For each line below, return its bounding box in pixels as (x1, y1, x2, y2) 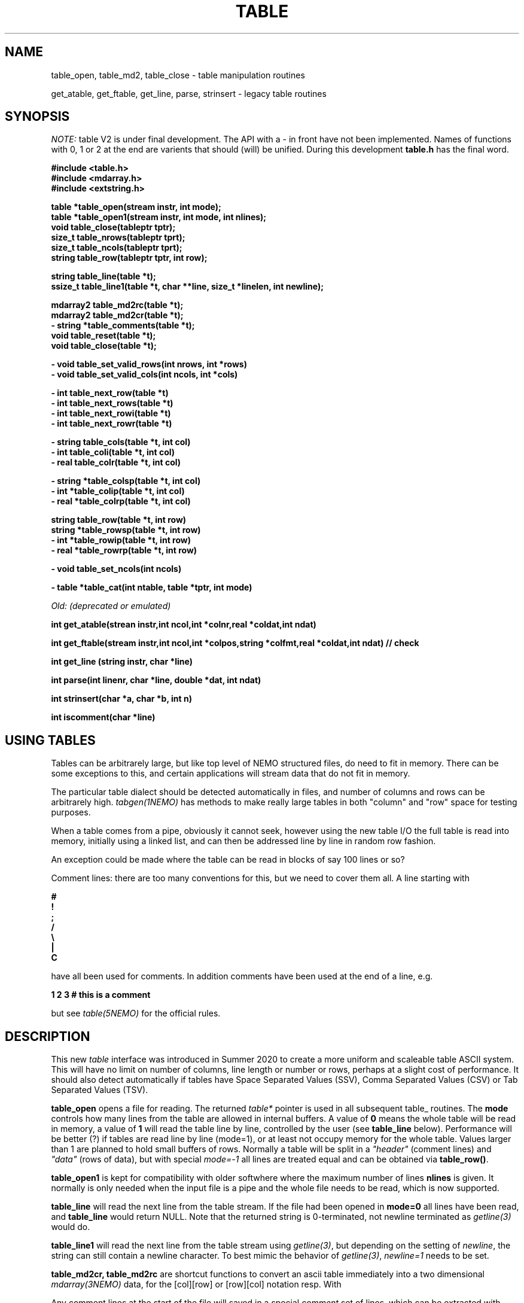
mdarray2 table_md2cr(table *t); (51, 310, 184, 321)
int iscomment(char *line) (51, 712, 156, 723)
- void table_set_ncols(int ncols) (51, 564, 182, 574)
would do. (51, 1222, 90, 1232)
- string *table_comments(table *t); (51, 320, 195, 331)
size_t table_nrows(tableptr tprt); (51, 232, 185, 243)
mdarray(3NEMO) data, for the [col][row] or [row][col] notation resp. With (51, 1279, 342, 1290)
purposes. (51, 807, 91, 818)
